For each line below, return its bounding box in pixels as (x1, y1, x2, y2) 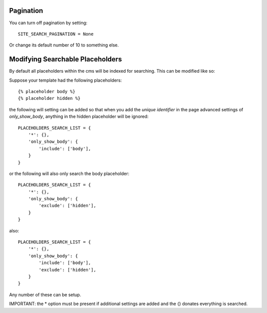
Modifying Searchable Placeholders (9, 55, 122, 64)
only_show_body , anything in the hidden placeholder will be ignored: (9, 114, 149, 120)
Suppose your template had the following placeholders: (9, 77, 122, 83)
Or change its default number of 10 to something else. (9, 42, 119, 48)
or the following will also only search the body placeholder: (9, 171, 130, 177)
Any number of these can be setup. (9, 292, 82, 298)
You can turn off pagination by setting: (9, 20, 88, 26)
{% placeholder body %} (18, 89, 76, 94)
